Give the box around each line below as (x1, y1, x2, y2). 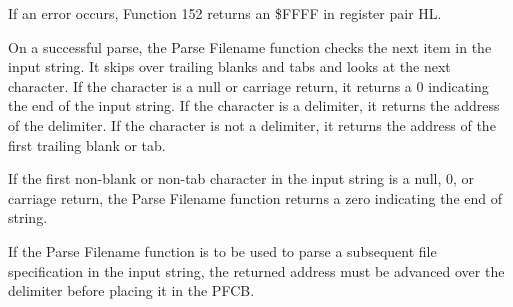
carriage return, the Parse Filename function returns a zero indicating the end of (8, 187, 502, 208)
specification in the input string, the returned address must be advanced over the (8, 260, 505, 281)
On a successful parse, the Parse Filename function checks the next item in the (8, 36, 492, 57)
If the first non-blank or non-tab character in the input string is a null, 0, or (8, 168, 475, 189)
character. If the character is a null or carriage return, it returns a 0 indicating (8, 75, 489, 96)
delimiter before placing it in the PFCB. (8, 280, 255, 301)
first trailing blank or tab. (8, 134, 166, 155)
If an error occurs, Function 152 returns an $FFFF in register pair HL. (8, 3, 442, 23)
